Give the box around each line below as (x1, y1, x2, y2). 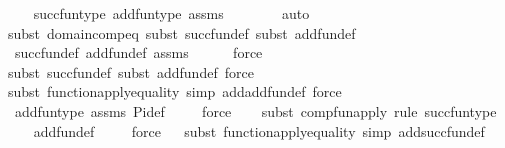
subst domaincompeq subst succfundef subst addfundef (8, 22, 356, 43)
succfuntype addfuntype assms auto (33, 3, 310, 23)
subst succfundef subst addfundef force (8, 61, 254, 82)
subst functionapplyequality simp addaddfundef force (8, 81, 342, 102)
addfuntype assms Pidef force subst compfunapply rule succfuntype (14, 100, 497, 121)
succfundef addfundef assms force (14, 42, 263, 63)
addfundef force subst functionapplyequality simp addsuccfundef (33, 120, 485, 141)
